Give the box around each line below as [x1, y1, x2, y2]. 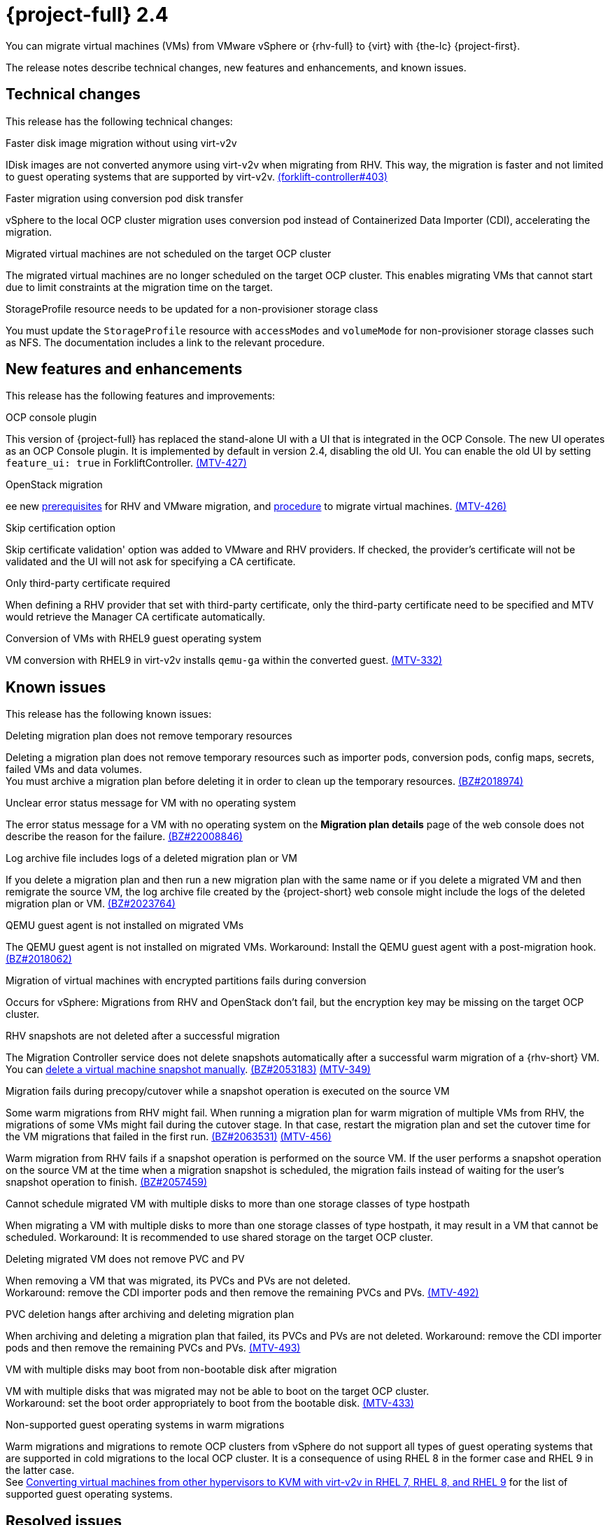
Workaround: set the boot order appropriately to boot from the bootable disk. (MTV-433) [6, 1397, 414, 1410]
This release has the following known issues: [6, 708, 212, 721]
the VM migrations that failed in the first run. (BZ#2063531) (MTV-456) [6, 1130, 332, 1143]
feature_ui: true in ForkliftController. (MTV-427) [6, 457, 247, 469]
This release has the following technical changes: [6, 115, 233, 127]
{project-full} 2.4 [6, 3, 169, 27]
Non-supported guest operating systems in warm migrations [6, 1419, 285, 1431]
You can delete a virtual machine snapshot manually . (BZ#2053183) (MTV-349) [6, 1063, 371, 1076]
